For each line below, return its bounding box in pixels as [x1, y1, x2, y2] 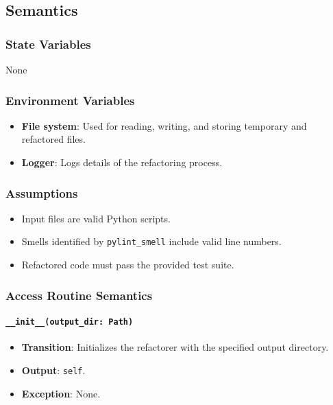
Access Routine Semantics [5, 286, 153, 303]
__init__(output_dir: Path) [5, 317, 134, 327]
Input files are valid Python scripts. [21, 211, 171, 225]
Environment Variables [5, 91, 135, 108]
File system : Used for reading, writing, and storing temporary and [21, 118, 307, 132]
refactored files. [21, 132, 86, 146]
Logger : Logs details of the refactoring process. [21, 155, 223, 169]
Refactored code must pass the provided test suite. [21, 257, 234, 272]
